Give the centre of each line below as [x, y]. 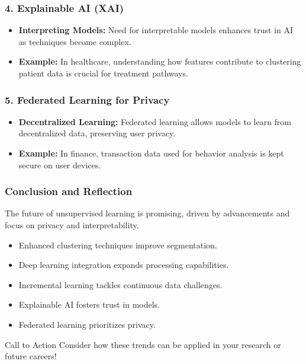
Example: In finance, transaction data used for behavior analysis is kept [151, 153]
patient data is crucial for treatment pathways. [103, 73]
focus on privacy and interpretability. [72, 225]
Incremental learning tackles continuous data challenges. [120, 284]
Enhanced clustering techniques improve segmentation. [118, 245]
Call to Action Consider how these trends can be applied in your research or [143, 344]
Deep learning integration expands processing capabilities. [124, 265]
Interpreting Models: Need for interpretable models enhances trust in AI [156, 30]
